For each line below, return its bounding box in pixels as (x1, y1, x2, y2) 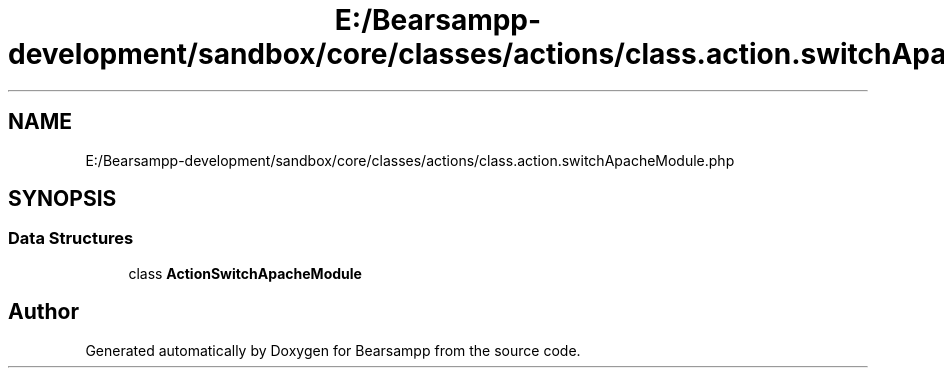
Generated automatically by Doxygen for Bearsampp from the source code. (85, 341, 581, 359)
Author (8, 299, 79, 325)
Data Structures (8, 228, 134, 249)
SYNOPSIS (8, 186, 117, 212)
